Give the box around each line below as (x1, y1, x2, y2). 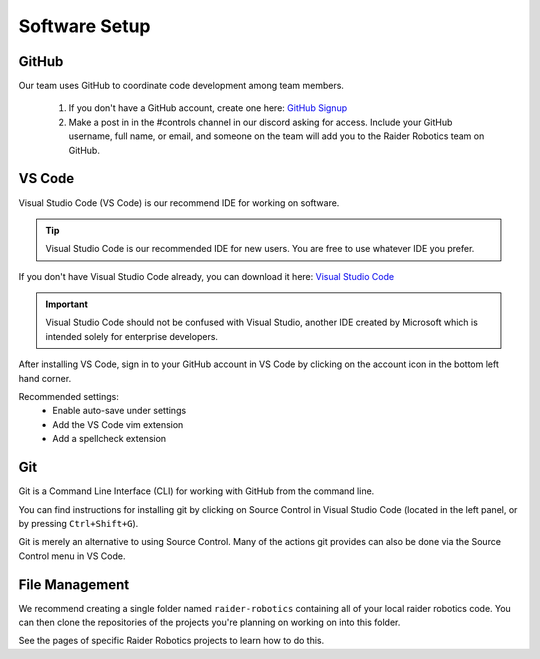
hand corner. (18, 372, 72, 384)
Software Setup (18, 15, 151, 37)
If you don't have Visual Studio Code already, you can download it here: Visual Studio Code (18, 270, 395, 282)
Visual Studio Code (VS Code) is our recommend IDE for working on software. (18, 196, 340, 209)
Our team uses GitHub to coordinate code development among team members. (18, 80, 345, 92)
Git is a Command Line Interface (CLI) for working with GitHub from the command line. (18, 485, 375, 497)
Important (45, 298, 89, 310)
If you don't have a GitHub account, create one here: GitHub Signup (68, 102, 348, 114)
